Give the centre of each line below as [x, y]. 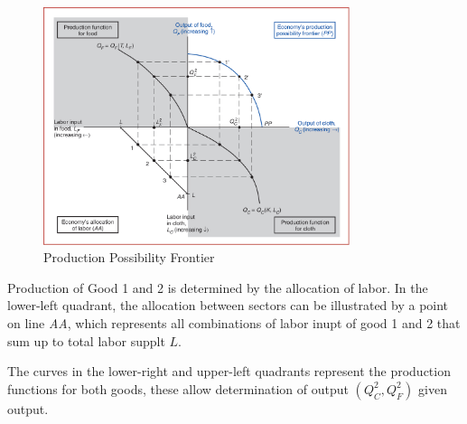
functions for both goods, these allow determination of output [178, 388]
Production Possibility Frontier [129, 257]
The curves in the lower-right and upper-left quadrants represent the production [229, 371]
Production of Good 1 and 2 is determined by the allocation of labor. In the [218, 287]
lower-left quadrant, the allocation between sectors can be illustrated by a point [228, 305]
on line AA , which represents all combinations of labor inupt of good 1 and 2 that [234, 323]
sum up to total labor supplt [86, 340]
